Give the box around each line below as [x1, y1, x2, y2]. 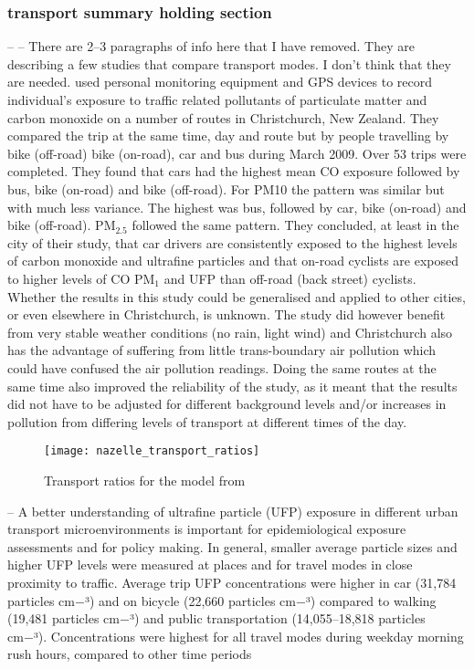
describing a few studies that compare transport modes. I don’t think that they [7, 54, 451, 73]
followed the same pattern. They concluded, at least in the [132, 215, 459, 235]
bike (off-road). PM [7, 215, 116, 235]
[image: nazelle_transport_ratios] [44, 444, 260, 458]
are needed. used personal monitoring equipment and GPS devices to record [7, 72, 433, 91]
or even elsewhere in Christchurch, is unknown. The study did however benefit [7, 305, 446, 324]
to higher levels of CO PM [7, 268, 155, 287]
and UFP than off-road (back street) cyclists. [163, 268, 416, 287]
